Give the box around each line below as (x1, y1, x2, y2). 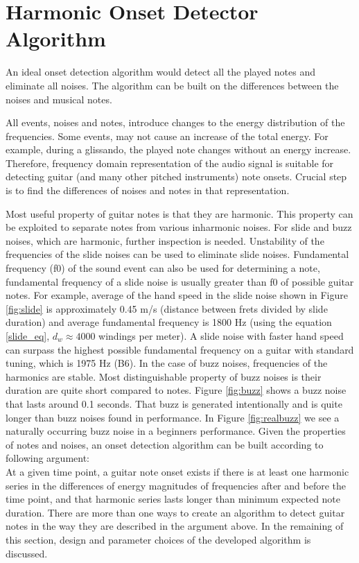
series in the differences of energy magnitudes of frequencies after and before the (6, 478, 346, 492)
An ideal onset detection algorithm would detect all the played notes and (6, 64, 316, 79)
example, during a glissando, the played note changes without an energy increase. (6, 142, 351, 157)
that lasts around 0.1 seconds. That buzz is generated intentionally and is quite (6, 396, 342, 410)
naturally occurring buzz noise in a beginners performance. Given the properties (6, 424, 346, 438)
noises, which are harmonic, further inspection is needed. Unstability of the (6, 233, 324, 248)
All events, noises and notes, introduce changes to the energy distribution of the (6, 115, 345, 130)
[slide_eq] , (6, 329, 50, 343)
